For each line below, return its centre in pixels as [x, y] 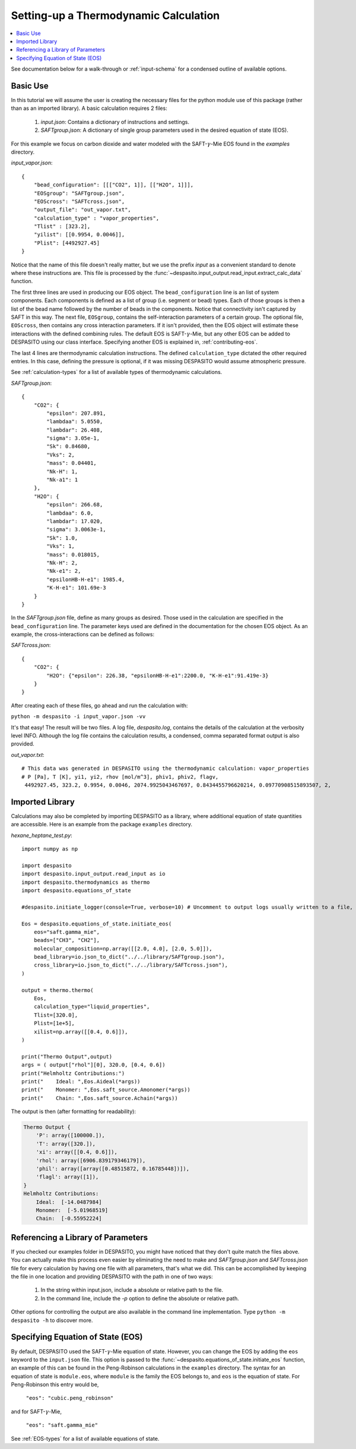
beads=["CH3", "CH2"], [67, 940]
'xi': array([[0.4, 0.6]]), [77, 1152]
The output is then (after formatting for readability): [74, 1112]
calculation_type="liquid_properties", [92, 1007]
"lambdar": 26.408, [75, 430]
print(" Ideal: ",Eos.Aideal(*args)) [81, 1081]
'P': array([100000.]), [70, 1136]
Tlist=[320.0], [56, 1015]
